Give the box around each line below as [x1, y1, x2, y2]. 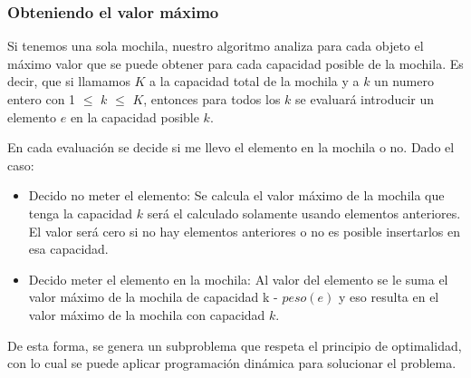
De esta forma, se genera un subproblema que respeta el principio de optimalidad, [7, 335, 462, 354]
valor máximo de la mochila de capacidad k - [28, 287, 278, 306]
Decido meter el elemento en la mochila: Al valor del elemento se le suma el [28, 269, 448, 288]
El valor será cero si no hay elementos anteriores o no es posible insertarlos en [28, 221, 461, 240]
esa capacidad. [28, 239, 109, 258]
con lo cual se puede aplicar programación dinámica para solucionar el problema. [7, 354, 457, 373]
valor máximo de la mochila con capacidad [28, 305, 265, 324]
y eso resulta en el [339, 287, 439, 306]
